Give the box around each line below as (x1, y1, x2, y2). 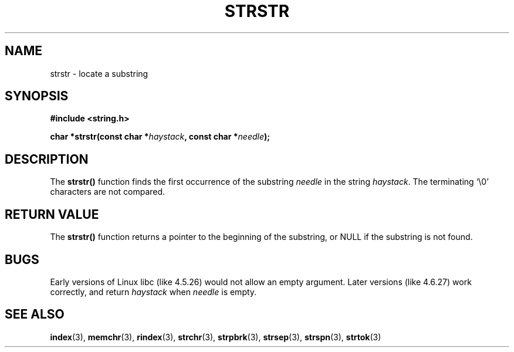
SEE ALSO (5, 307, 65, 322)
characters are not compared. (50, 187, 165, 197)
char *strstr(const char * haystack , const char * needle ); (50, 131, 270, 142)
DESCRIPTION (5, 151, 89, 167)
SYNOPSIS (5, 89, 69, 104)
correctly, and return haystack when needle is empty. (50, 286, 257, 297)
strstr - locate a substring (50, 68, 148, 79)
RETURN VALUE (5, 207, 99, 222)
